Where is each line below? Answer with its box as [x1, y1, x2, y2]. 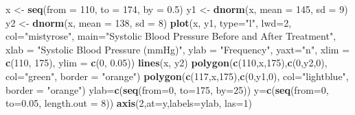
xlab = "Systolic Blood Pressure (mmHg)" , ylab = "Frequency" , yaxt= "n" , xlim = [5, 42, 350, 56]
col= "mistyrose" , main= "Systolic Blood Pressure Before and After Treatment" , [5, 29, 336, 43]
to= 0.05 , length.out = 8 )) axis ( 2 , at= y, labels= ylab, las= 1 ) [5, 96, 252, 110]
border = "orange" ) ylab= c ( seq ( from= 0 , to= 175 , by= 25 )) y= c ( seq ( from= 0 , [5, 82, 329, 97]
